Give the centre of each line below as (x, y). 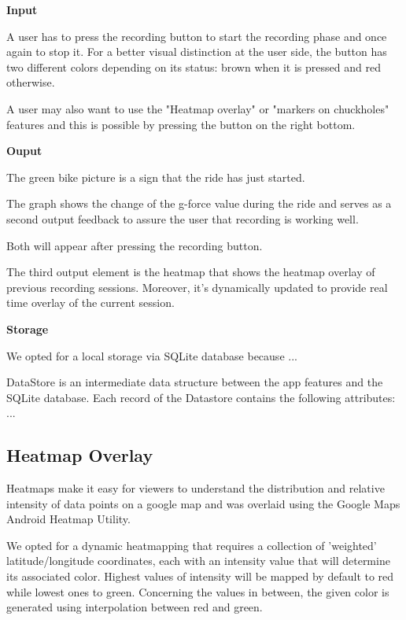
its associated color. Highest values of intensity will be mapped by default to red (200, 576)
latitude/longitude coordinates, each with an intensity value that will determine (198, 561)
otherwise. (31, 82)
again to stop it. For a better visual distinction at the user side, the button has (197, 52)
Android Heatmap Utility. (68, 519)
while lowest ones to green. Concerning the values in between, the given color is (198, 591)
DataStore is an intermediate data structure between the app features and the (195, 382)
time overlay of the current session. (90, 303)
